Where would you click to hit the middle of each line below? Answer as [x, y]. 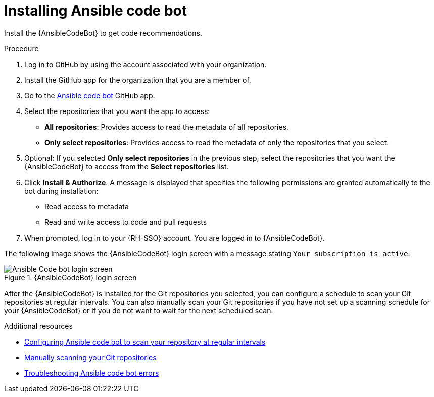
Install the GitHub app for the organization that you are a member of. [138, 80]
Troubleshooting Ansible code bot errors [92, 373]
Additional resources [38, 326]
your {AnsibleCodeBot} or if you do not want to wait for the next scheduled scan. [139, 310]
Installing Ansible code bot [95, 11]
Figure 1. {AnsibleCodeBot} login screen [70, 277]
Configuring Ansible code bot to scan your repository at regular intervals [145, 342]
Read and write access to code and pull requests [126, 222]
